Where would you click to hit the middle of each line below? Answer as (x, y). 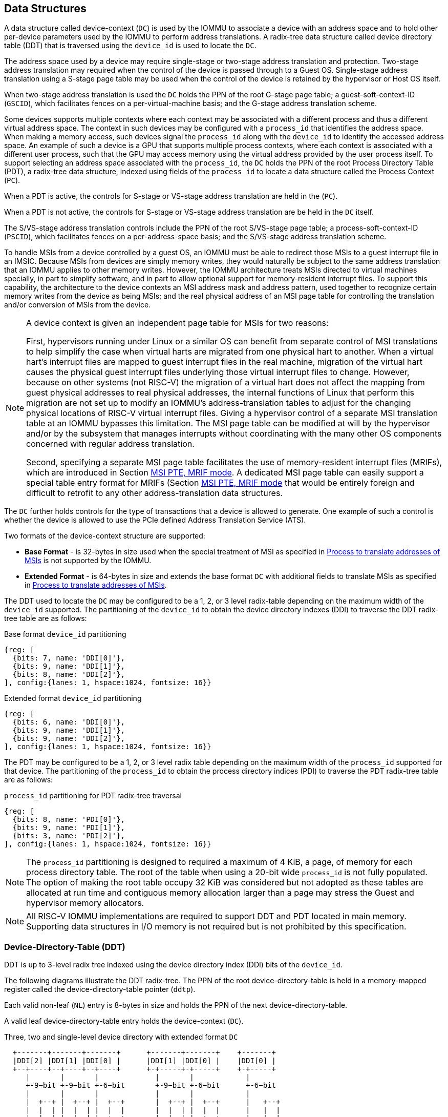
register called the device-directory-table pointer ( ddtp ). (100, 989)
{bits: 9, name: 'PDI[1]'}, (69, 828)
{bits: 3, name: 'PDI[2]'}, (69, 836)
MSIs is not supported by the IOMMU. (88, 561)
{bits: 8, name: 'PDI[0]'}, (69, 820)
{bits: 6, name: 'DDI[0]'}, (69, 722)
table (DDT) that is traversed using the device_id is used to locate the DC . (130, 46)
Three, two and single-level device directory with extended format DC (121, 1037)
